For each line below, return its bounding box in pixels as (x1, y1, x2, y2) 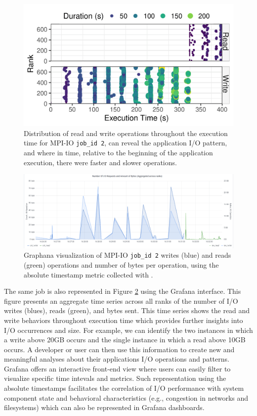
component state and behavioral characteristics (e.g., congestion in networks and (4, 392, 249, 403)
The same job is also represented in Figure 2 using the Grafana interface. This (4, 286, 241, 296)
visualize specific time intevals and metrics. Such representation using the (4, 373, 226, 383)
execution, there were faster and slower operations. (24, 157, 177, 167)
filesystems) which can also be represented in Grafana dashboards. (4, 402, 205, 413)
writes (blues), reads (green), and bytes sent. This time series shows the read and (4, 305, 250, 316)
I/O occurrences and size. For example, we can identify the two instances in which (4, 324, 253, 335)
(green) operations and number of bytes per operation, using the (24, 259, 219, 270)
